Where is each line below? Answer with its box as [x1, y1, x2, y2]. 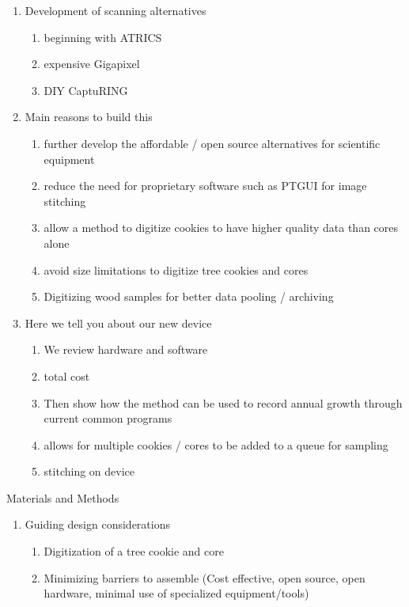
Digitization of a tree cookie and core [44, 543, 224, 560]
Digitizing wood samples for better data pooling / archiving [44, 288, 334, 305]
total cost [44, 367, 90, 384]
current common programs [44, 410, 172, 427]
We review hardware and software [44, 341, 208, 358]
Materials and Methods [6, 489, 119, 506]
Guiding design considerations [25, 516, 170, 533]
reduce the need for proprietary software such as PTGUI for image [44, 177, 367, 194]
